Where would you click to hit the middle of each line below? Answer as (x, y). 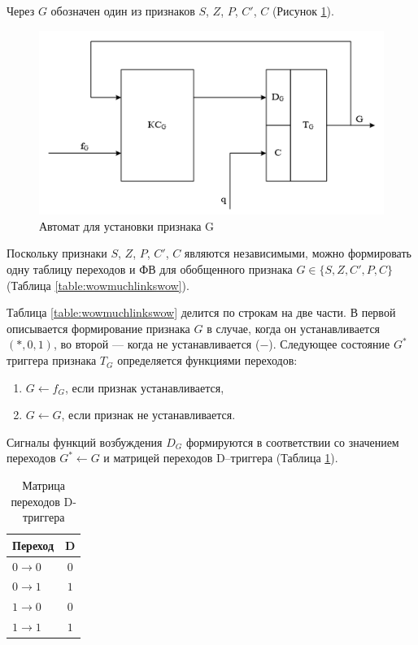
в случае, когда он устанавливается (294, 328)
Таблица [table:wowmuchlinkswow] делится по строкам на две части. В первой (201, 312)
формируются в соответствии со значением (292, 442)
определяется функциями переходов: (207, 360)
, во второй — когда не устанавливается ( (157, 344)
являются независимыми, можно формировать (298, 253)
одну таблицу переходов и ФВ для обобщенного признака (150, 269)
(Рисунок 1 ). (303, 11)
